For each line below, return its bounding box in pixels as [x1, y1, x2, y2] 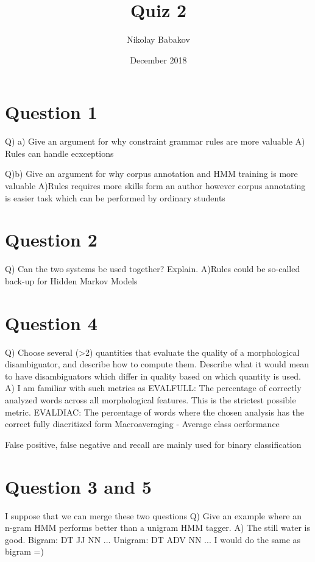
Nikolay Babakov [127, 33, 190, 46]
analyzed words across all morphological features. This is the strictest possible [5, 394, 296, 406]
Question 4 [5, 310, 97, 335]
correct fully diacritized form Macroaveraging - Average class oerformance [5, 417, 280, 430]
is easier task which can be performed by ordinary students [5, 191, 225, 204]
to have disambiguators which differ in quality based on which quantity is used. [5, 369, 301, 382]
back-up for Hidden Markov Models [5, 274, 138, 287]
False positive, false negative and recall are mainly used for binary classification [5, 438, 302, 450]
